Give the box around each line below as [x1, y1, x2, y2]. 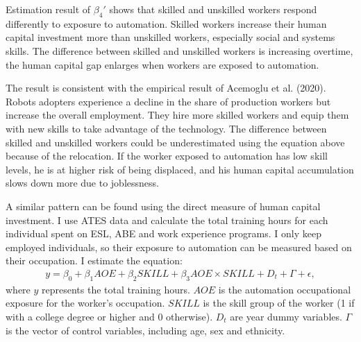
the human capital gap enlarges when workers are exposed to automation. [6, 57, 319, 71]
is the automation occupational [218, 282, 351, 296]
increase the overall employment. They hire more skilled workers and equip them [6, 108, 349, 122]
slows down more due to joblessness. [6, 176, 159, 190]
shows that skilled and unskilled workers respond [109, 2, 317, 16]
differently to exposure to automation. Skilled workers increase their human [6, 16, 327, 31]
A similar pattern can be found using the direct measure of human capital [6, 198, 321, 213]
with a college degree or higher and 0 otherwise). [6, 309, 213, 323]
